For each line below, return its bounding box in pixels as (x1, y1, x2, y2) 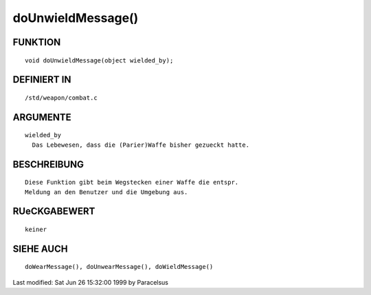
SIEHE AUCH (12, 243, 68, 255)
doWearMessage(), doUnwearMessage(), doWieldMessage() (25, 263, 214, 271)
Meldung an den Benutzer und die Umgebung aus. (25, 188, 188, 196)
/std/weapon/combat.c (25, 93, 98, 102)
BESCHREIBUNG (12, 158, 85, 170)
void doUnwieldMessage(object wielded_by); (25, 56, 174, 64)
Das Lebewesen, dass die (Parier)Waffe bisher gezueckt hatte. (32, 141, 250, 149)
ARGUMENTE (12, 111, 71, 123)
